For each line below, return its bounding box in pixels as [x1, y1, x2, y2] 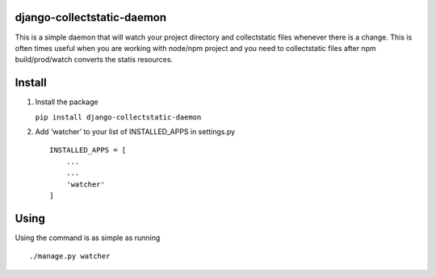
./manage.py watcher [29, 251, 111, 261]
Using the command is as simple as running [15, 233, 161, 242]
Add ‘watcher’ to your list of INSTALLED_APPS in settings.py [35, 126, 236, 137]
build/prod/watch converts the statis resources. [15, 55, 174, 65]
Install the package [35, 97, 99, 107]
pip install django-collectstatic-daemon [35, 112, 202, 121]
